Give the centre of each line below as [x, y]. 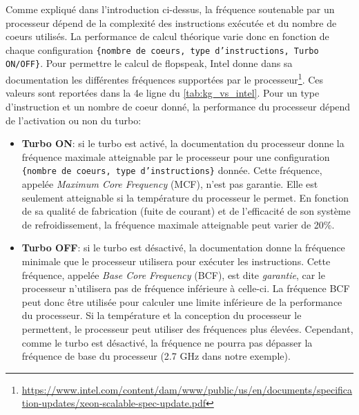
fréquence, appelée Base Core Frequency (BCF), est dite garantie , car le [173, 274]
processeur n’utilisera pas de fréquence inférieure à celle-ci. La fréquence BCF [186, 288]
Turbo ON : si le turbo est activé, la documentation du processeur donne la [183, 143]
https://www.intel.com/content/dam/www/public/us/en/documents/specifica [187, 389]
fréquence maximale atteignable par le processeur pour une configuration [176, 156]
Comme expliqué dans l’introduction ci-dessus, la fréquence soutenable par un [170, 9]
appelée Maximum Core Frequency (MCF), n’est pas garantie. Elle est [170, 183]
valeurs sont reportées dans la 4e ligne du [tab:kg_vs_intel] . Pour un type [163, 93]
